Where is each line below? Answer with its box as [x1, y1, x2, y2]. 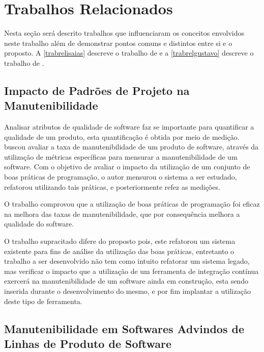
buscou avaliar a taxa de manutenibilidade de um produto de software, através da [4, 141, 259, 152]
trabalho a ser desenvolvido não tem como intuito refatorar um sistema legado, [4, 256, 250, 266]
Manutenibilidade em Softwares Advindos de [4, 320, 244, 336]
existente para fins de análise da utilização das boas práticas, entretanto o [4, 245, 234, 256]
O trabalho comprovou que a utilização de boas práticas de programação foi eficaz [4, 198, 260, 209]
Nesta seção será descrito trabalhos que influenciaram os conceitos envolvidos [4, 28, 245, 38]
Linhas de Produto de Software [4, 335, 172, 351]
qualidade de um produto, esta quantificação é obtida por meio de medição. [4, 131, 240, 142]
